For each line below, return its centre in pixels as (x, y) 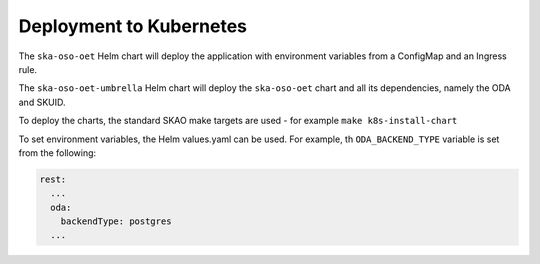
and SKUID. (42, 102)
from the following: (57, 152)
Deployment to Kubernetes (133, 26)
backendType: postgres (116, 221)
